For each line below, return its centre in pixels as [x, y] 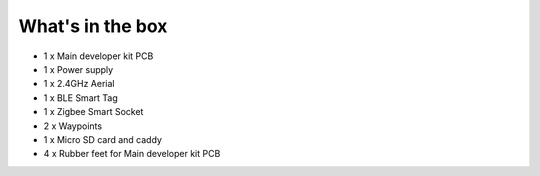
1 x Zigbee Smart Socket [93, 112]
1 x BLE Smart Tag [81, 97]
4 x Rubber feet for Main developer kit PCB [132, 154]
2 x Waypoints [73, 126]
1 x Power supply [78, 69]
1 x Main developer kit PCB [98, 56]
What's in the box [93, 26]
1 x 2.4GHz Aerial [79, 84]
